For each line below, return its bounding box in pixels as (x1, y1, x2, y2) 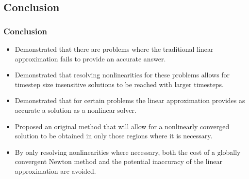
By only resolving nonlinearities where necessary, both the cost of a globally (15, 147, 241, 157)
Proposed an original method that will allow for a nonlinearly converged (15, 121, 230, 131)
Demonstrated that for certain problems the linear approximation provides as (15, 95, 245, 105)
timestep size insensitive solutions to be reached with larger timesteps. (15, 79, 224, 89)
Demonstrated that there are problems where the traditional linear (15, 44, 214, 54)
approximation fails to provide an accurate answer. (15, 53, 166, 63)
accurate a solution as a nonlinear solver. (15, 104, 136, 115)
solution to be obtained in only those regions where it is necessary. (15, 131, 213, 141)
